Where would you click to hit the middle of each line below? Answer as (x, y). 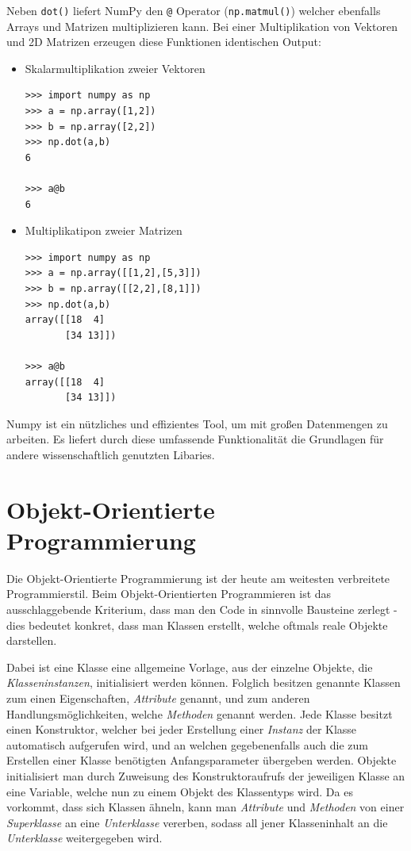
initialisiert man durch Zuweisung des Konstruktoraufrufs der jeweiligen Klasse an (206, 775)
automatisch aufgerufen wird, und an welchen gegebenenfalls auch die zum (188, 744)
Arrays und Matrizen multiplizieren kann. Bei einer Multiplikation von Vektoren (202, 26)
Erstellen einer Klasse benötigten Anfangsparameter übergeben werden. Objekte (202, 760)
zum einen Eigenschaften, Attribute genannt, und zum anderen (158, 698)
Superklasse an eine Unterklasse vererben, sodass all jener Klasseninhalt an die (197, 822)
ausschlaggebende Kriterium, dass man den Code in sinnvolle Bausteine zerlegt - (202, 609)
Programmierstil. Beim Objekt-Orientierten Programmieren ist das (169, 594)
